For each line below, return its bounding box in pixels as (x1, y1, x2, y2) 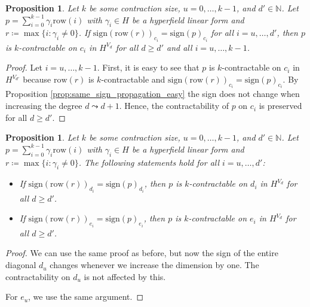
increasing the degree (5, 99, 82, 112)
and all (167, 41, 192, 53)
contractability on (5, 270, 70, 282)
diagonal (5, 259, 36, 271)
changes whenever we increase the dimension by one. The (50, 259, 259, 271)
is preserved (259, 99, 302, 112)
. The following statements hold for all (78, 156, 220, 168)
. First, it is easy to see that (97, 61, 199, 74)
